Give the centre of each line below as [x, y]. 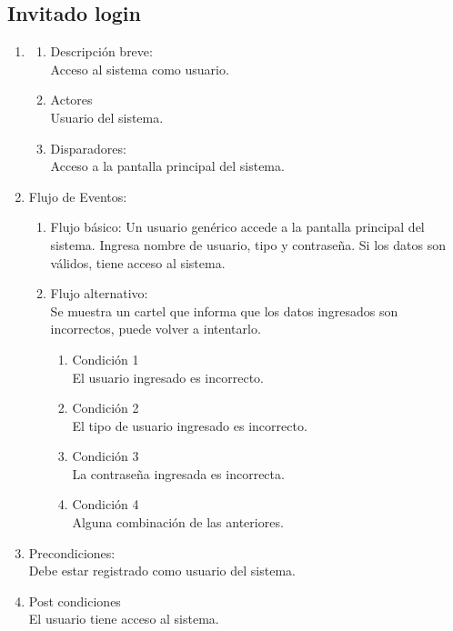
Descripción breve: [101, 51]
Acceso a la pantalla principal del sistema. [167, 166]
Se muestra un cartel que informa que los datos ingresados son [224, 310]
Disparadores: [88, 148]
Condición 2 [106, 408]
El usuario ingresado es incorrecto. [168, 377]
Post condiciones [75, 601]
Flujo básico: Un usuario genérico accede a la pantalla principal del [237, 227]
